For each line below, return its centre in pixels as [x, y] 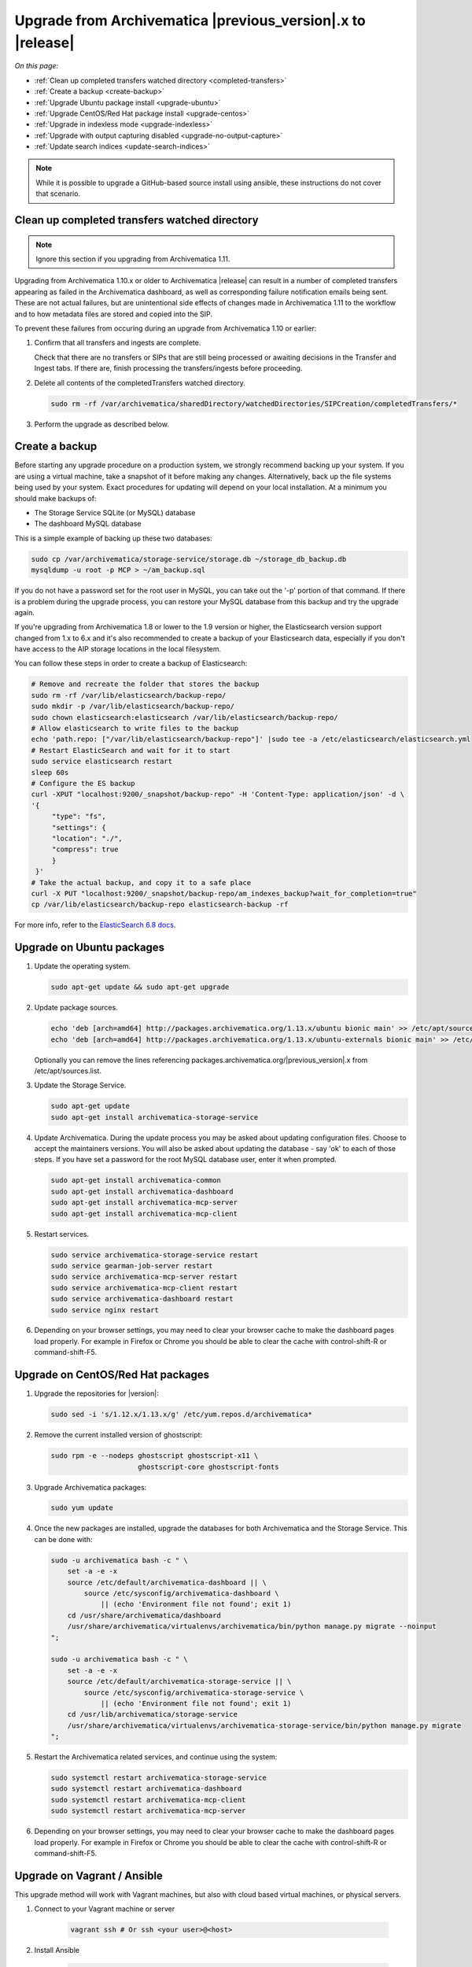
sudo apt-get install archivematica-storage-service [155, 1117]
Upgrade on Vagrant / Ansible [88, 1875]
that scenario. [58, 194]
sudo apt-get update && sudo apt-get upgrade [140, 987]
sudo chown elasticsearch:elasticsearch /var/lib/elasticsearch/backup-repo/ [184, 717]
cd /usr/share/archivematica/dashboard [144, 1615]
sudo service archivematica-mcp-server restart [144, 1277]
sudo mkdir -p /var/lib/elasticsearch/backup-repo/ [133, 707]
